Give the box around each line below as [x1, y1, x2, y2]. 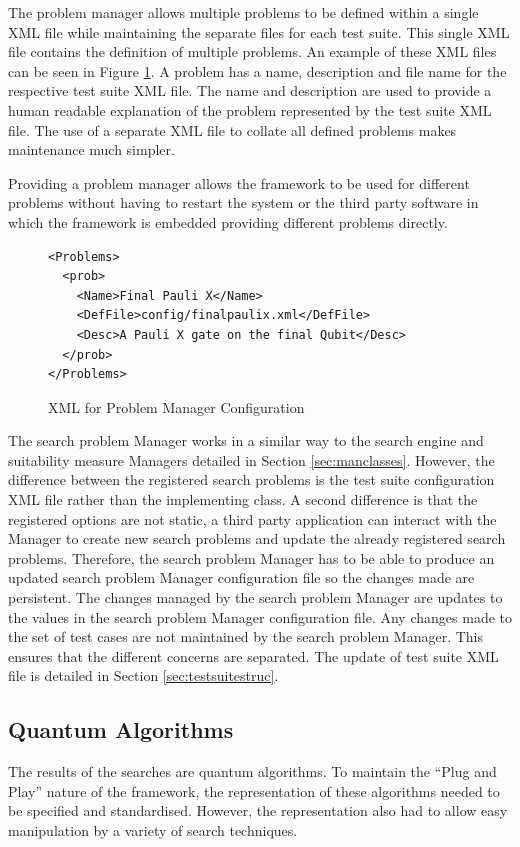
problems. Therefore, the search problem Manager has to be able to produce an [8, 547, 495, 568]
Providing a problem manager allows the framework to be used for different [8, 172, 470, 193]
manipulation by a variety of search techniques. [8, 819, 298, 840]
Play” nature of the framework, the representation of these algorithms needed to [8, 780, 500, 801]
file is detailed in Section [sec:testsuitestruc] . [8, 665, 279, 686]
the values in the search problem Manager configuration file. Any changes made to [8, 606, 512, 627]
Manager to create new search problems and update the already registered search [8, 528, 506, 549]
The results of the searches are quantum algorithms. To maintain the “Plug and [8, 761, 497, 782]
